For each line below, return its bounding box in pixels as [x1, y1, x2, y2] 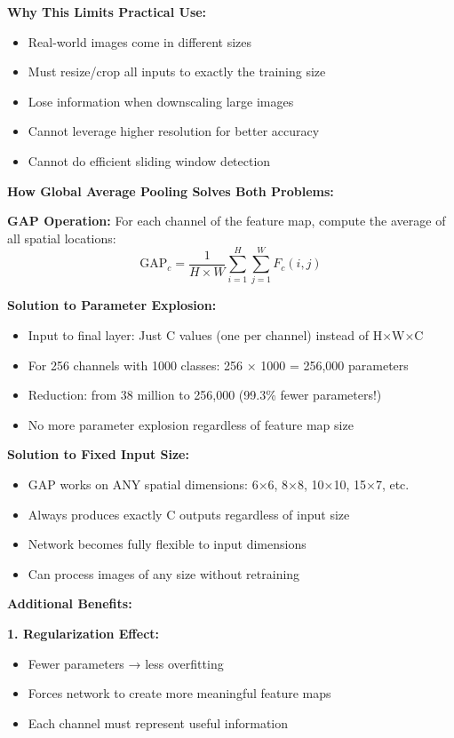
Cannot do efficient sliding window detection [28, 151, 271, 170]
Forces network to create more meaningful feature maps [28, 684, 331, 702]
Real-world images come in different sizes [28, 32, 252, 51]
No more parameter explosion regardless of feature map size [28, 415, 354, 433]
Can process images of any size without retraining [28, 564, 300, 583]
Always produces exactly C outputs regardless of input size [28, 504, 350, 523]
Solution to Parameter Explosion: [7, 296, 217, 314]
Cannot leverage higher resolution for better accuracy [28, 122, 320, 140]
